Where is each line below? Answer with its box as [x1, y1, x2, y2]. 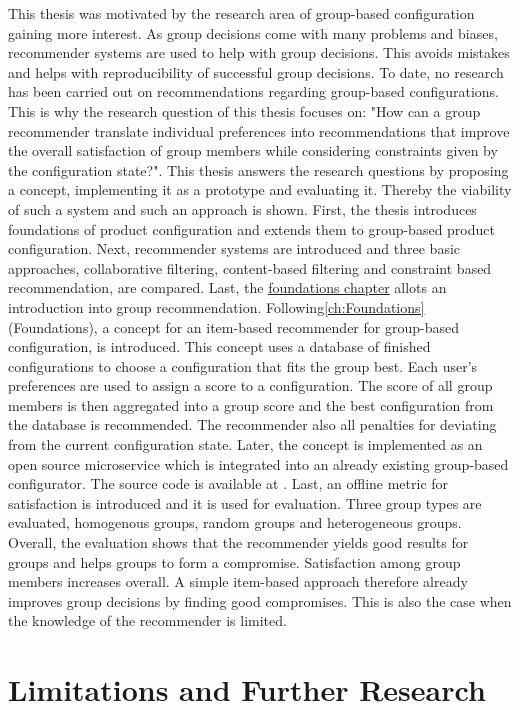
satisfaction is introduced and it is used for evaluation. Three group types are [8, 492, 482, 513]
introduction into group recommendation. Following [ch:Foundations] [8, 296, 425, 317]
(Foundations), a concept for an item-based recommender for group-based [8, 316, 459, 337]
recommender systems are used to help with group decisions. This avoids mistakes [8, 42, 510, 63]
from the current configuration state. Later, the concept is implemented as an [8, 434, 483, 455]
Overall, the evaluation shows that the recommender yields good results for [8, 532, 469, 553]
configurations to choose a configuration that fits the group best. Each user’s [8, 355, 478, 376]
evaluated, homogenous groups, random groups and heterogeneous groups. [8, 512, 462, 533]
